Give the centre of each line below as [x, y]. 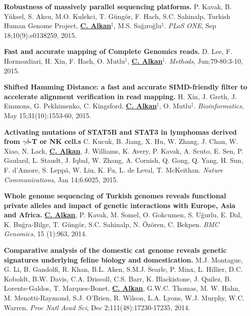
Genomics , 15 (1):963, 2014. [45, 234]
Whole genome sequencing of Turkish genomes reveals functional [115, 196]
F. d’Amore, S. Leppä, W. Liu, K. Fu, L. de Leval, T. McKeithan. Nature [114, 169]
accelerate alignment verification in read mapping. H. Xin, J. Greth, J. [120, 96]
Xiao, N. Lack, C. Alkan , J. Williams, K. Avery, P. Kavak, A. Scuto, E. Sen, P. [124, 150]
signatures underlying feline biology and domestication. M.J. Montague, [123, 259]
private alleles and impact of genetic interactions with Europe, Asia [120, 205]
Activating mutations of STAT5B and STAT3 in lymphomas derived [120, 132]
